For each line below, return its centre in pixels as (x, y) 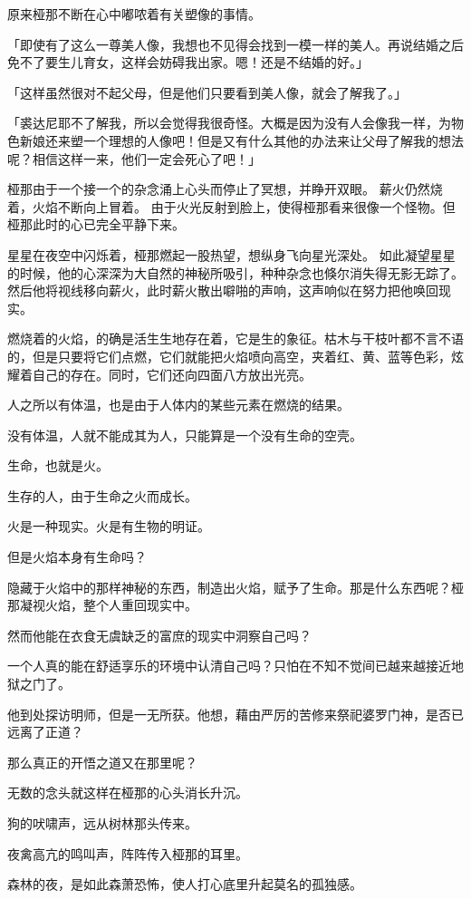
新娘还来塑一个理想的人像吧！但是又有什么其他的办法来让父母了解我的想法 (241, 140)
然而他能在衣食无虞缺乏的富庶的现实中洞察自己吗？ (159, 635)
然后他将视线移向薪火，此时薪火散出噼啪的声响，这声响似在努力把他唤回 (223, 290)
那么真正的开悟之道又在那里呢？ (102, 762)
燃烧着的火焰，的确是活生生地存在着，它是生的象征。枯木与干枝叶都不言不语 (235, 338)
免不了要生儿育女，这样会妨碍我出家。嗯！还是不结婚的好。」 (188, 62)
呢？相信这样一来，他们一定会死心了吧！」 (134, 158)
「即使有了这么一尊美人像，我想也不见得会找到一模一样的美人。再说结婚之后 (235, 44)
